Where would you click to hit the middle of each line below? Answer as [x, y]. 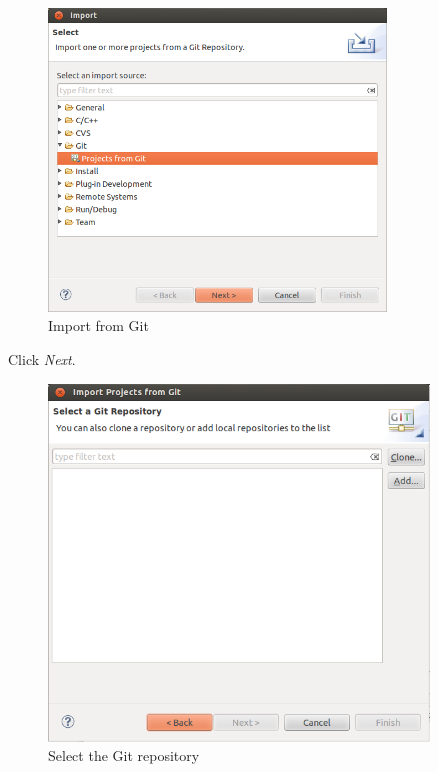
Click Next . [42, 358]
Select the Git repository [124, 755]
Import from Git [98, 325]
